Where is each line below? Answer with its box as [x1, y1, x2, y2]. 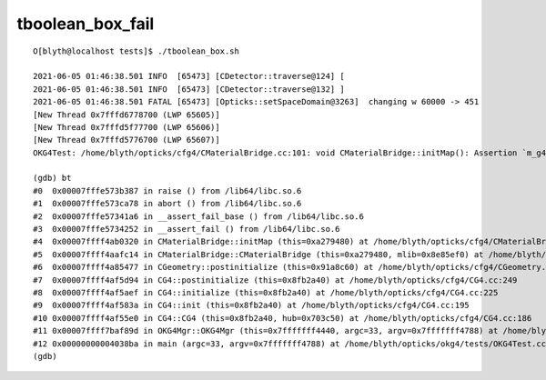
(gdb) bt [33, 173, 72, 184]
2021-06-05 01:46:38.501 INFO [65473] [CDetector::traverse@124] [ [33, 71, 345, 82]
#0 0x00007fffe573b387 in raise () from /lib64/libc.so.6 [33, 185, 302, 195]
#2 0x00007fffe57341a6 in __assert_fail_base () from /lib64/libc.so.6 [33, 211, 364, 222]
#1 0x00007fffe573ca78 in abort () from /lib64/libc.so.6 [33, 198, 302, 209]
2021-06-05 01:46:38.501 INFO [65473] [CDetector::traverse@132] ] [33, 84, 345, 95]
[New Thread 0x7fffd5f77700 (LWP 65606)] [33, 122, 220, 132]
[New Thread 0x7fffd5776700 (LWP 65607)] [33, 135, 220, 145]
